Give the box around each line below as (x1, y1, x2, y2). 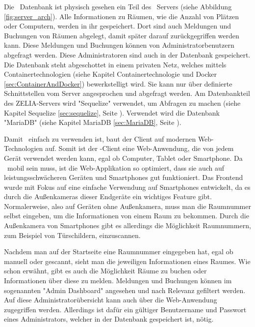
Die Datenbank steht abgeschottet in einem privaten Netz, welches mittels (4, 59, 227, 69)
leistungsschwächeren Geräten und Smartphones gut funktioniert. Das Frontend (4, 172, 243, 182)
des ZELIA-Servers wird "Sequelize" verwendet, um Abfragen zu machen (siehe (4, 97, 241, 108)
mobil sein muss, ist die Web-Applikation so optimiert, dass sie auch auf (7, 162, 225, 173)
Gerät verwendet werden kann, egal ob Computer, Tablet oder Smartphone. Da (4, 152, 243, 163)
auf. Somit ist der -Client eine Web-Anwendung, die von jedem (45, 143, 234, 153)
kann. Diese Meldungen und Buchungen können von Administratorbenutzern (4, 40, 234, 50)
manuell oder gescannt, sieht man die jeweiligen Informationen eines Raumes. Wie (4, 256, 251, 266)
